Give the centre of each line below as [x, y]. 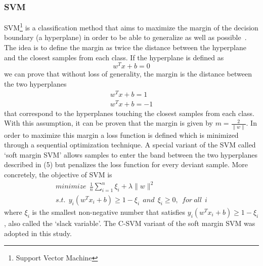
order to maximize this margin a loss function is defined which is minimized [121, 135]
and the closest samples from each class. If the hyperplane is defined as [114, 57]
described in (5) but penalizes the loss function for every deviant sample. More [126, 164]
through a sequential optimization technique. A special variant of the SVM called [130, 145]
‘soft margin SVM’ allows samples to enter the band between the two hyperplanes [131, 154]
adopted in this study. [38, 233]
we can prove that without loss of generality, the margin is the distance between [128, 74]
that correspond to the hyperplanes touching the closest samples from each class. [129, 113]
